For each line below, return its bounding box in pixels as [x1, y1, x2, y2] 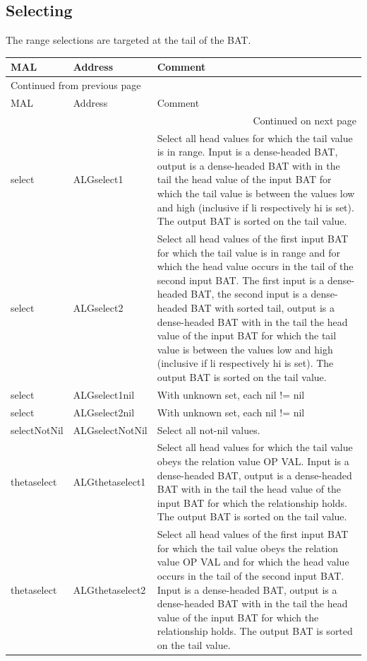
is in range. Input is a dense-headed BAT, [157, 144, 338, 159]
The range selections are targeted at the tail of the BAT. [6, 33, 251, 47]
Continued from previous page [11, 78, 141, 93]
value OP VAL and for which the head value [157, 554, 349, 569]
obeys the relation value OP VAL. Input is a [157, 453, 349, 468]
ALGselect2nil [73, 404, 135, 419]
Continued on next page [253, 112, 356, 127]
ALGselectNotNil [73, 422, 148, 437]
